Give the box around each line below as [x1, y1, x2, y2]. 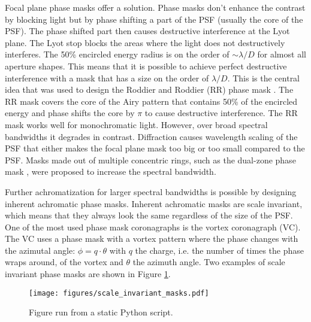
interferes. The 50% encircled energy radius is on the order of [5, 48, 230, 60]
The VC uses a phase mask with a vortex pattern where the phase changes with [5, 232, 298, 245]
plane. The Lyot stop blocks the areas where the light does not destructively [5, 36, 285, 48]
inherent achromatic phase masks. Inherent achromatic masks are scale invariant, [5, 197, 303, 209]
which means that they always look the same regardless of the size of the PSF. [5, 209, 293, 221]
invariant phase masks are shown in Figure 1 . [5, 268, 171, 280]
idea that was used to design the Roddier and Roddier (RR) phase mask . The [5, 83, 294, 96]
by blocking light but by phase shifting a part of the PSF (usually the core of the [5, 13, 303, 25]
